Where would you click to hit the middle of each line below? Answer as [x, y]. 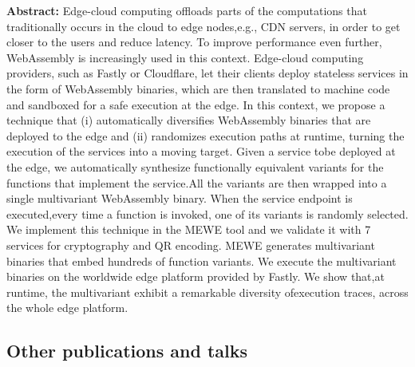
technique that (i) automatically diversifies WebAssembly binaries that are [189, 120]
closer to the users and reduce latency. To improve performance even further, [194, 42]
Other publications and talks [127, 351]
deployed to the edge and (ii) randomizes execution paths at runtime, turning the [206, 135]
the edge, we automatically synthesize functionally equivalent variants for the [195, 166]
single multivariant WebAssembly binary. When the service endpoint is [180, 198]
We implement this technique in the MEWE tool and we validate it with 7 [189, 229]
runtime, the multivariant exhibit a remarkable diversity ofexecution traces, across [207, 292]
